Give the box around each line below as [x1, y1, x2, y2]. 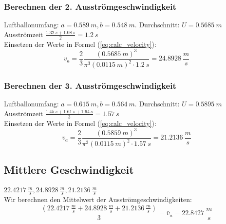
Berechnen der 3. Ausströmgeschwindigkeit [4, 80, 176, 92]
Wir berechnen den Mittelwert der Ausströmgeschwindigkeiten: [4, 194, 192, 204]
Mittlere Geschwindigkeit [4, 162, 134, 177]
